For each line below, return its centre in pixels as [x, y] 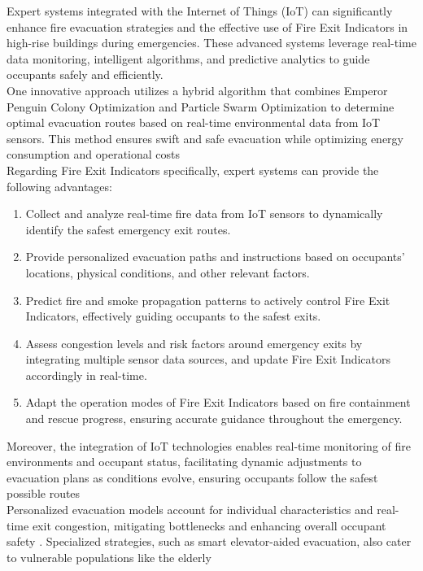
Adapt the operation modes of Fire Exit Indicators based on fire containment [218, 402]
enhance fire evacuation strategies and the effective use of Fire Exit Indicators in [207, 26]
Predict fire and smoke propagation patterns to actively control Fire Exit [208, 300]
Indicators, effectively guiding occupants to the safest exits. [173, 316]
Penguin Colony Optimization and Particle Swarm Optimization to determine [201, 106]
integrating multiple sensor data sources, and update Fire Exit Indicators [208, 359]
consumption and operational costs [94, 154]
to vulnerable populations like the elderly [109, 557]
